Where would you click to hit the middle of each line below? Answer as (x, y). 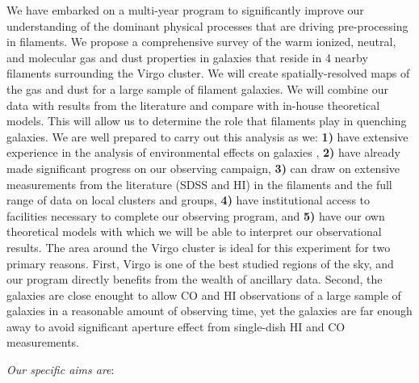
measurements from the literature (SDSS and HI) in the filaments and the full (199, 184)
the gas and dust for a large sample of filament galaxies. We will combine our (197, 88)
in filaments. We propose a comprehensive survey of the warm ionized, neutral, (201, 42)
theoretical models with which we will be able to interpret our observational (194, 231)
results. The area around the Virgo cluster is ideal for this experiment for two (199, 247)
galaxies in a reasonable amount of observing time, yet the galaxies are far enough (209, 311)
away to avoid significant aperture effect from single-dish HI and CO (176, 326)
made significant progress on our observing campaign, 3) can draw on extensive (203, 168)
